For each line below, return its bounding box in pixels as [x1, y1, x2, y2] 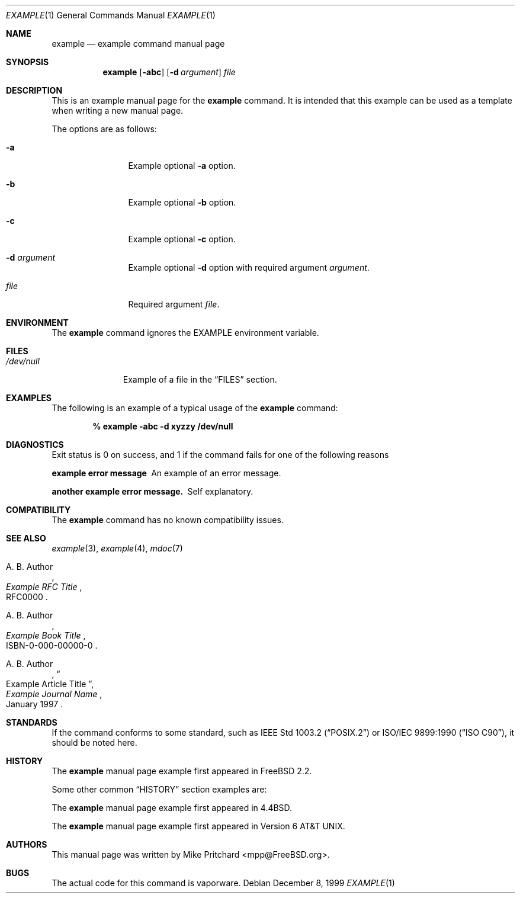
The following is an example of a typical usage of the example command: [52, 403, 338, 413]
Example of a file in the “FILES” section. [123, 374, 277, 384]
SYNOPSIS [6, 57, 49, 67]
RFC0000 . [6, 592, 48, 602]
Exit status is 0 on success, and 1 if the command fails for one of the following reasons [52, 450, 389, 460]
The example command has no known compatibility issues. [52, 515, 284, 525]
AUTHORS [6, 839, 47, 849]
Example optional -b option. [128, 197, 236, 207]
